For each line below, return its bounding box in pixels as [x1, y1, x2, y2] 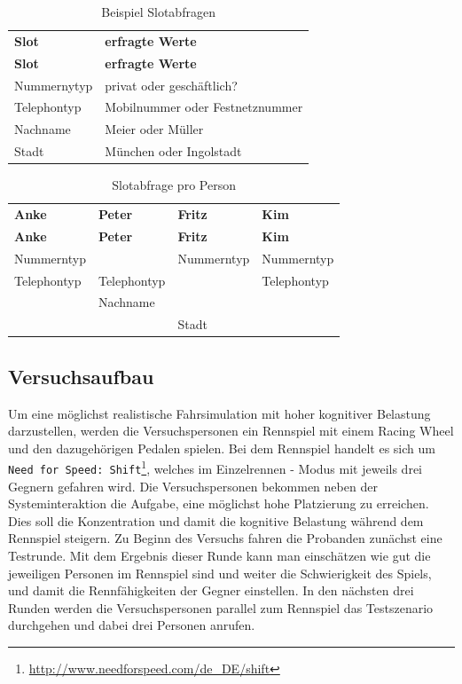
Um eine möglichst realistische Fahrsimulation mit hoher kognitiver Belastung [8, 404, 431, 422]
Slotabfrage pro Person [112, 176, 236, 194]
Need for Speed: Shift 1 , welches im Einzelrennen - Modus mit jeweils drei [8, 457, 422, 477]
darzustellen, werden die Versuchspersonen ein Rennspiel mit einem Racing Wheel [8, 421, 454, 440]
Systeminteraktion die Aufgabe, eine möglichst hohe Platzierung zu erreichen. [8, 494, 429, 513]
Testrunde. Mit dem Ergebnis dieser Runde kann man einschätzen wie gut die [8, 546, 431, 564]
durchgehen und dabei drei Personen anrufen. [8, 616, 255, 634]
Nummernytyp [14, 75, 93, 94]
